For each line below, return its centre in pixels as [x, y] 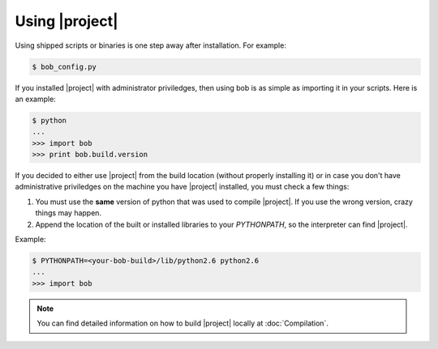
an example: [35, 99]
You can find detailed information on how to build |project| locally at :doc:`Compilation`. [182, 323]
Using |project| [67, 21]
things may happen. [68, 213]
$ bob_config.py [64, 66]
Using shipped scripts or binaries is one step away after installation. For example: [151, 45]
